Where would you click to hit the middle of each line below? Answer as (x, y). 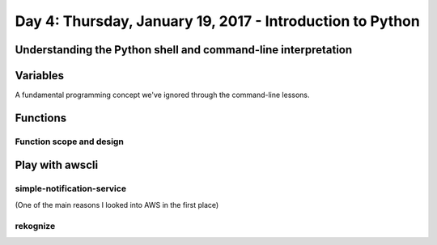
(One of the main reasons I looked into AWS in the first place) (117, 205)
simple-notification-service (71, 188)
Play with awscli (57, 165)
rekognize (35, 226)
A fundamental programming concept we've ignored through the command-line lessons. (163, 95)
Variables (40, 76)
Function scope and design (70, 142)
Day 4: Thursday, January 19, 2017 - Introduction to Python (217, 21)
